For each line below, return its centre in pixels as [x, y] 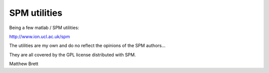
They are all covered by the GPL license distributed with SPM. [73, 55]
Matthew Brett [24, 64]
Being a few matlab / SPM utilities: [44, 28]
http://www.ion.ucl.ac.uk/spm [40, 36]
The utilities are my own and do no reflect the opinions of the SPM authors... [87, 46]
